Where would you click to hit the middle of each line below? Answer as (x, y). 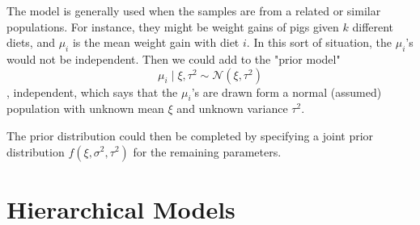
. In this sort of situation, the (319, 42)
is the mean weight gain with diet (156, 42)
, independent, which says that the (92, 92)
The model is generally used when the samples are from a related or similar (194, 10)
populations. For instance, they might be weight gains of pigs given (173, 26)
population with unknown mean (85, 108)
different (373, 26)
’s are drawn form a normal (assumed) (286, 92)
